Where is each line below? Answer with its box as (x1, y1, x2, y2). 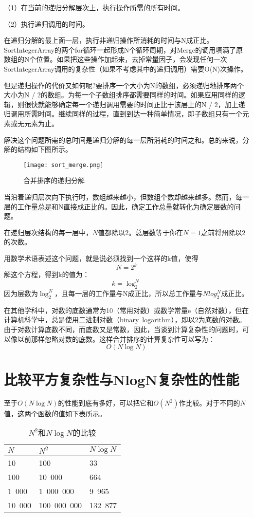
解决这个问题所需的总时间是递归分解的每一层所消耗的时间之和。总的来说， (4, 134, 242, 145)
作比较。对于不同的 (179, 398, 240, 408)
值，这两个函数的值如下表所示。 (4, 408, 106, 419)
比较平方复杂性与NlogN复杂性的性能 (4, 369, 239, 389)
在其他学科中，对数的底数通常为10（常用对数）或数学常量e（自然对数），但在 (4, 305, 249, 315)
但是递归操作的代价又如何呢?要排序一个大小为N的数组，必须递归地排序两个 (4, 80, 244, 90)
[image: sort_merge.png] (23, 161, 104, 168)
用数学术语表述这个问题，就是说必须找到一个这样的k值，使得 (4, 253, 199, 263)
